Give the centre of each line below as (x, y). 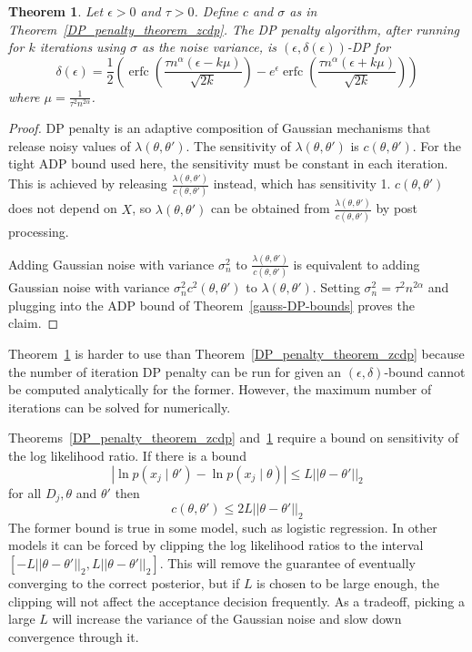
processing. (39, 231)
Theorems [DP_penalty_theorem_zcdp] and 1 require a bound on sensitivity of (234, 438)
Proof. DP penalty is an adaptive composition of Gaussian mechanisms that (220, 127)
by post (397, 208)
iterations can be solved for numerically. (120, 407)
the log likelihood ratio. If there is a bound (127, 455)
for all (25, 492)
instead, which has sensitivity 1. (302, 183)
